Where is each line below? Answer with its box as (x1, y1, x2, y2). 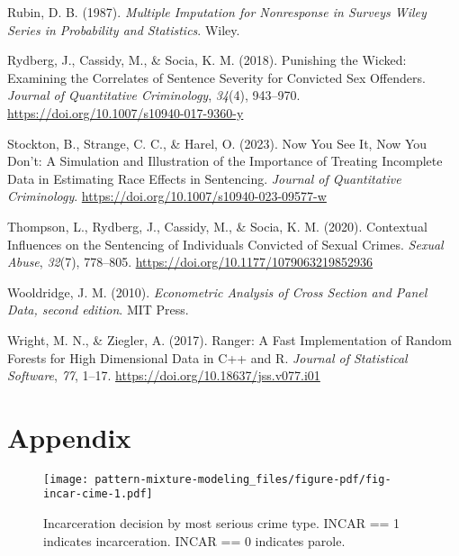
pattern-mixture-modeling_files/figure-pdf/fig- (94, 472, 391, 486)
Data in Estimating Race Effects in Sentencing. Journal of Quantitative (7, 169, 401, 187)
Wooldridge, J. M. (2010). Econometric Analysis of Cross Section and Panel (7, 282, 427, 301)
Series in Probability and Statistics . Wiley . (7, 20, 240, 39)
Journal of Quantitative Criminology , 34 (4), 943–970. (7, 86, 301, 105)
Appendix (7, 418, 131, 455)
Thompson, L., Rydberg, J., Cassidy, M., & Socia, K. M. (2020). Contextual (7, 216, 427, 235)
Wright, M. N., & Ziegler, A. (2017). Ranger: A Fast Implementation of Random (7, 330, 452, 349)
